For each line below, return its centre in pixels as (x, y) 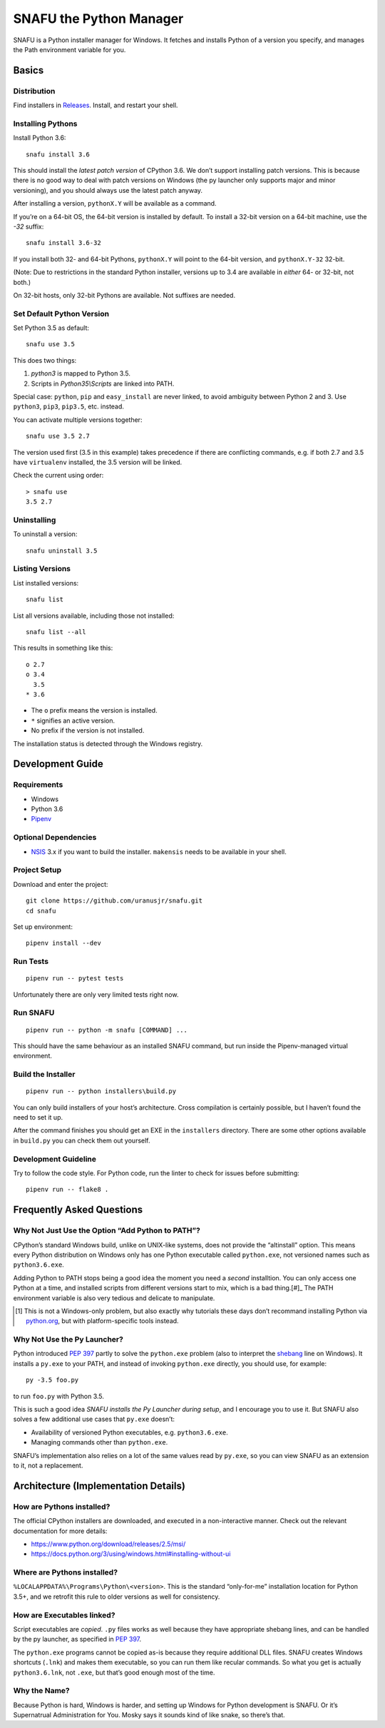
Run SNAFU (34, 1013)
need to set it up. (38, 1117)
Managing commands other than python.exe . (99, 1442)
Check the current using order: (58, 476)
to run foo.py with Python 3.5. (59, 1396)
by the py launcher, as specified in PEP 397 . (77, 1639)
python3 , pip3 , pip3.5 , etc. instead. (69, 406)
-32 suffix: (29, 226)
